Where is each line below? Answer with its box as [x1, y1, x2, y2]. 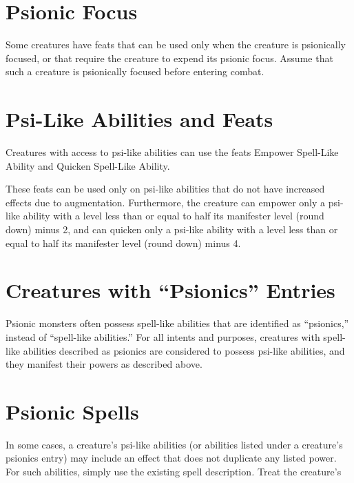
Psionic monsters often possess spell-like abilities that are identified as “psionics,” [6, 316, 349, 331]
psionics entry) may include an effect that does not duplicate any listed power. [6, 451, 337, 465]
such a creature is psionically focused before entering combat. [6, 64, 264, 79]
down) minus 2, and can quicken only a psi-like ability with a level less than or [6, 222, 338, 236]
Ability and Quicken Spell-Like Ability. [6, 158, 170, 172]
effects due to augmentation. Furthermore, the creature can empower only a [6, 195, 326, 209]
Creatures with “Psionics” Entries [6, 276, 335, 304]
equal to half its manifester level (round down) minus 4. [6, 235, 241, 250]
